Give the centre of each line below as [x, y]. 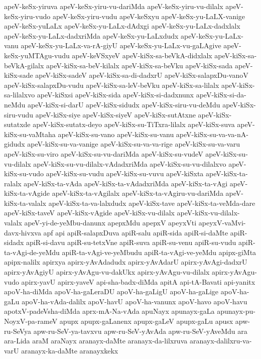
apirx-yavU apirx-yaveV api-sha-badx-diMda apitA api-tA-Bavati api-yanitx [138, 281]
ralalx [13, 183]
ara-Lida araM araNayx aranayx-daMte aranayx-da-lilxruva [96, 341]
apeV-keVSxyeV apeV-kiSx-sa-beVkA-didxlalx [142, 55]
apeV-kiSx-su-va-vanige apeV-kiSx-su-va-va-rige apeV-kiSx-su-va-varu [134, 144]
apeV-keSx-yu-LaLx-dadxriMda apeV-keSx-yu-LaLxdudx [91, 35]
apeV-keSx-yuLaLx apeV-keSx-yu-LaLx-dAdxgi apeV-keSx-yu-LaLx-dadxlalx [122, 26]
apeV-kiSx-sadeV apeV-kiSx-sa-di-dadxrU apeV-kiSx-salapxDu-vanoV [142, 75]
